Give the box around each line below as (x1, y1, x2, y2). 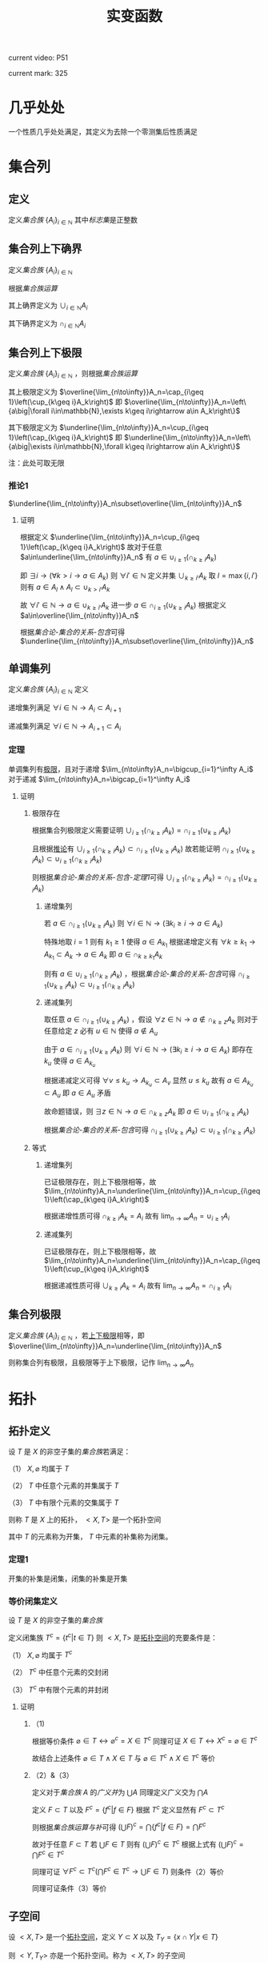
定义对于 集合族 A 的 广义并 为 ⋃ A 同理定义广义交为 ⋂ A (31, 1787, 209, 1797)
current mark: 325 (8, 69, 68, 78)
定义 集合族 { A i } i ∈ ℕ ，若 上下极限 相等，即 (8, 1330, 146, 1342)
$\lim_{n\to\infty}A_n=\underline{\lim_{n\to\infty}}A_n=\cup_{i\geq (43, 1186, 261, 1196)
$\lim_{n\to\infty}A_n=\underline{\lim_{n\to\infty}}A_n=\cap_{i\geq (43, 1256, 261, 1266)
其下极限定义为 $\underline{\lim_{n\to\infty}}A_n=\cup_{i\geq (8, 422, 210, 432)
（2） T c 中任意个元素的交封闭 (8, 1666, 110, 1677)
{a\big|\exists (8, 441, 52, 451)
